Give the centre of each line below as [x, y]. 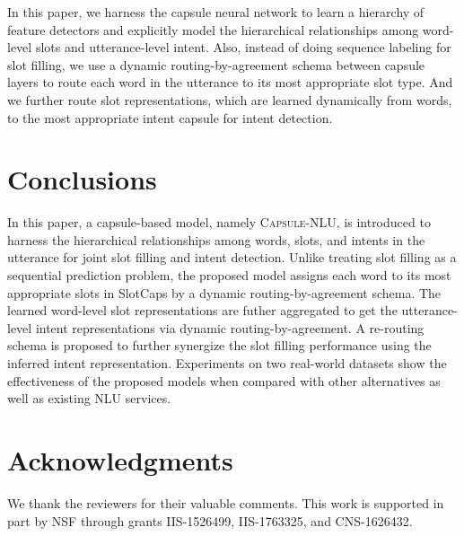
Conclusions [82, 179]
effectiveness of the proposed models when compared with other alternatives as [224, 380]
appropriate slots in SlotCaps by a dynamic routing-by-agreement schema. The [224, 292]
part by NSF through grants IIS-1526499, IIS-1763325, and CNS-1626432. [210, 520]
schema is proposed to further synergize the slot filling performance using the [219, 345]
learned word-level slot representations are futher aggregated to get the [202, 310]
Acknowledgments [120, 460]
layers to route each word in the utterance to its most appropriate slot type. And [230, 82]
